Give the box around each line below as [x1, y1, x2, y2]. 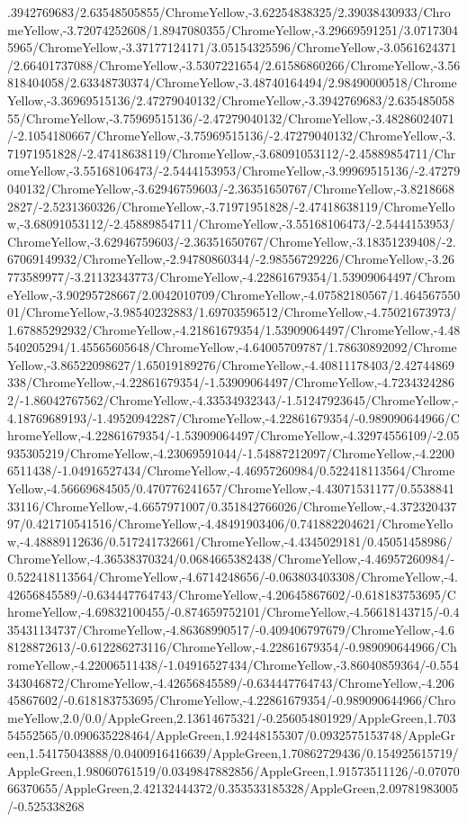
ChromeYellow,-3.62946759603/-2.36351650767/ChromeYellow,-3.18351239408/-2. [7, 231, 456, 250]
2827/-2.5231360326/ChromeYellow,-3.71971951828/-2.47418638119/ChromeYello [7, 196, 455, 215]
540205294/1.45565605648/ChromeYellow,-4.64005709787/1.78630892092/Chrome [7, 338, 457, 357]
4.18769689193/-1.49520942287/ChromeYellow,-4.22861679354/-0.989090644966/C [7, 408, 460, 427]
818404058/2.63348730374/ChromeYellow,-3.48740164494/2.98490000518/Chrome [7, 73, 457, 92]
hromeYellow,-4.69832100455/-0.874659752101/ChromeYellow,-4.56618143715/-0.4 [7, 602, 460, 621]
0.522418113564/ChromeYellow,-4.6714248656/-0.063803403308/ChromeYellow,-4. [7, 567, 458, 585]
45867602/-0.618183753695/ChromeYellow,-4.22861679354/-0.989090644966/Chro [7, 691, 456, 709]
